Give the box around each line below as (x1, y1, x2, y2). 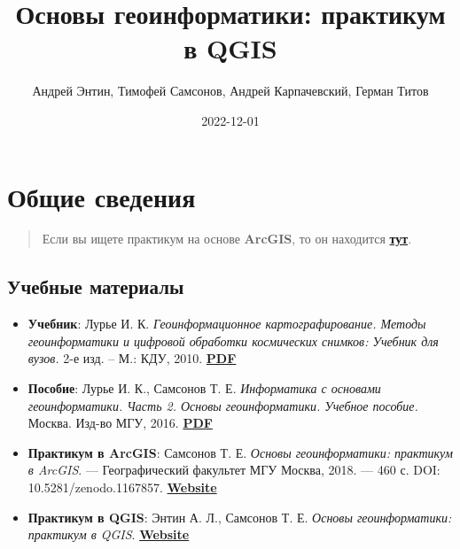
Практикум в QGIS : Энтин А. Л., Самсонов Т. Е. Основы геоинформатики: (27, 507, 452, 526)
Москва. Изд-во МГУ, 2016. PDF (27, 414, 213, 432)
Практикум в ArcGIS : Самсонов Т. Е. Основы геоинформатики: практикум (27, 443, 453, 461)
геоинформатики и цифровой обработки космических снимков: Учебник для (27, 331, 439, 350)
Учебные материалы (7, 273, 184, 300)
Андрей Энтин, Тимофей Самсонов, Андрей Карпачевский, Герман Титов (32, 81, 429, 100)
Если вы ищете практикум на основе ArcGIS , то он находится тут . (42, 229, 412, 248)
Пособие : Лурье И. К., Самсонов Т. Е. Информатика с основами (27, 379, 381, 398)
